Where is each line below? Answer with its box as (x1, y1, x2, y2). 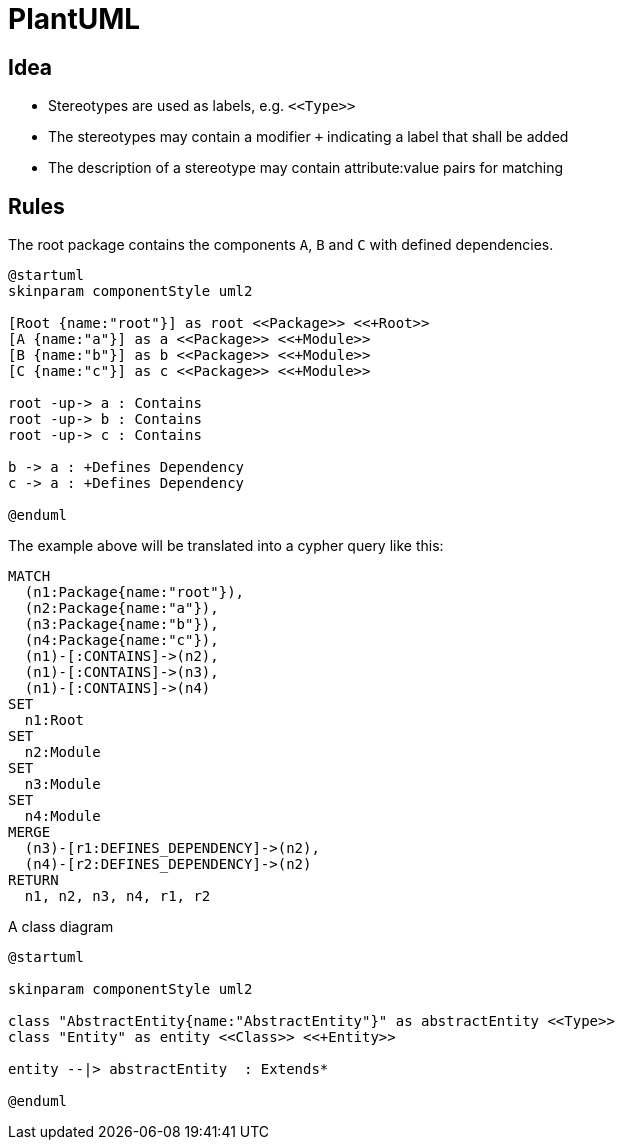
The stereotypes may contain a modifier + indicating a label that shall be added (48, 128, 569, 146)
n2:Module (24, 744, 101, 761)
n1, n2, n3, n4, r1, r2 (24, 888, 211, 905)
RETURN (8, 872, 59, 889)
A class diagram (8, 918, 114, 936)
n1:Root (24, 712, 84, 729)
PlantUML (8, 2, 141, 36)
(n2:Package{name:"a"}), (24, 600, 219, 617)
